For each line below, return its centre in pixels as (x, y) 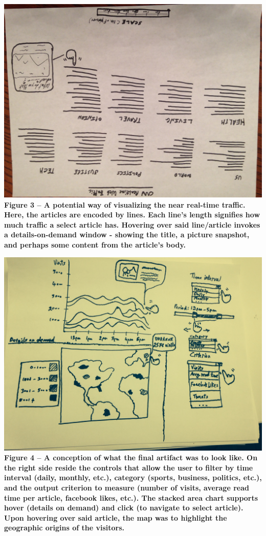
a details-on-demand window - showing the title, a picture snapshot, (127, 234)
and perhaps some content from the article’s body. (95, 244)
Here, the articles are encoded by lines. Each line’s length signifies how (132, 215)
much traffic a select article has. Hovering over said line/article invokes (132, 224)
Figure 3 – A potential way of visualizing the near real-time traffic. (125, 204)
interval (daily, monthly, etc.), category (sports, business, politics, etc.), (133, 477)
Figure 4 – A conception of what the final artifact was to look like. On (131, 457)
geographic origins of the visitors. (64, 528)
